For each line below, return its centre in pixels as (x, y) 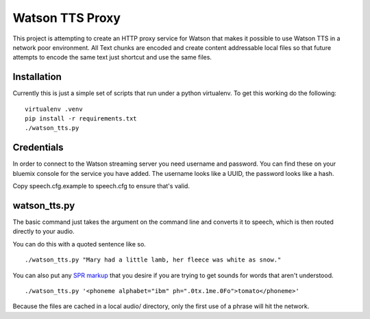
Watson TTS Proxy (67, 18)
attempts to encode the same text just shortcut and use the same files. (112, 58)
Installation (37, 77)
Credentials (38, 148)
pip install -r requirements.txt (81, 119)
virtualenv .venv (54, 109)
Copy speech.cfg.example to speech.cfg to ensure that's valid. (101, 186)
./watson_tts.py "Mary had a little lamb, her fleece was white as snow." (153, 260)
